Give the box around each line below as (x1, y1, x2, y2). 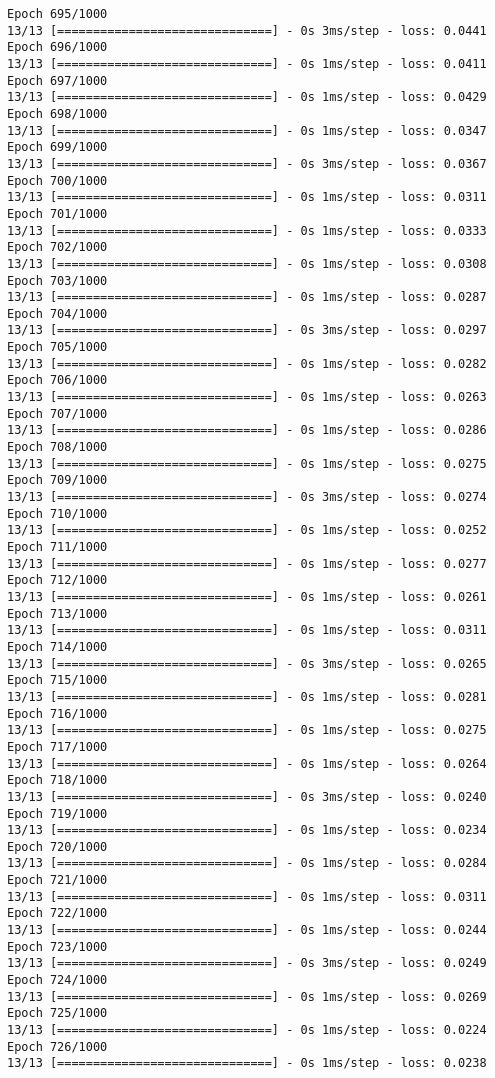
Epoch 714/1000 (7, 639, 108, 654)
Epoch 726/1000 (7, 1039, 108, 1054)
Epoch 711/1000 (7, 540, 108, 554)
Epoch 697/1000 (7, 73, 108, 88)
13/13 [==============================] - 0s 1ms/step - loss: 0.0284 (7, 856, 487, 871)
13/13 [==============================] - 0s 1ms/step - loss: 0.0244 (7, 923, 487, 938)
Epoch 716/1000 (7, 706, 108, 721)
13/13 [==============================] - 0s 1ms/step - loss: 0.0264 (7, 756, 487, 771)
